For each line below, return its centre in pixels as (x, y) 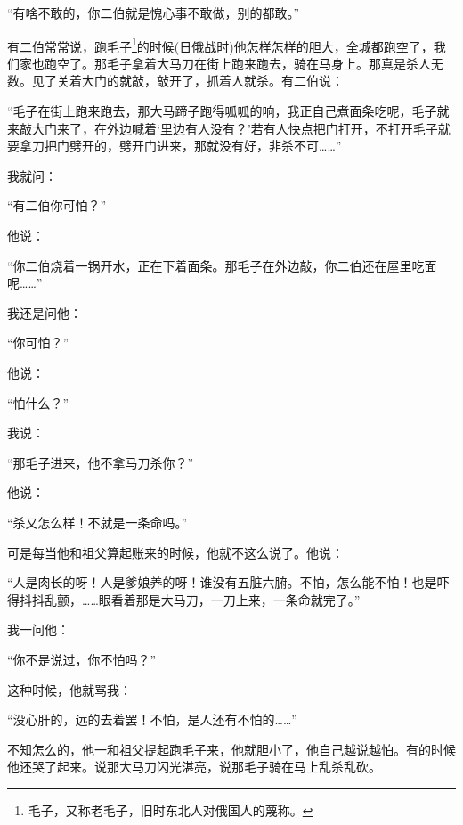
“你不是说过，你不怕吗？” (82, 659)
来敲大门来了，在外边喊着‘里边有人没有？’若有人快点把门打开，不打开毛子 (223, 128)
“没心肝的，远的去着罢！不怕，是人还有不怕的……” (152, 719)
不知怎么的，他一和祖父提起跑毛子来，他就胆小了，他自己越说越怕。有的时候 (231, 749)
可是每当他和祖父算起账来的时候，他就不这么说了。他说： (175, 552)
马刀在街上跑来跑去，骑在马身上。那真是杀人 (300, 63)
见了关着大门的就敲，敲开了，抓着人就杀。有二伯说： (187, 81)
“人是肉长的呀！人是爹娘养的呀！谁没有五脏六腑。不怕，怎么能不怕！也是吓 (228, 582)
